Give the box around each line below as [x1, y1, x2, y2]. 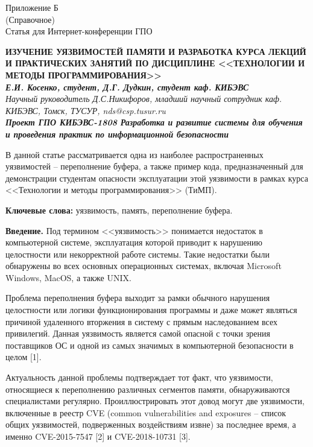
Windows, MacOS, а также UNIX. [5, 271, 131, 284]
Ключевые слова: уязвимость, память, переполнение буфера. [5, 203, 233, 216]
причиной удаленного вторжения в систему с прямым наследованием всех [5, 315, 277, 328]
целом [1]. [5, 350, 42, 363]
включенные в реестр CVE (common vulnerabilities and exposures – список [5, 406, 286, 419]
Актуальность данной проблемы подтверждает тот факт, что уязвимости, [5, 371, 273, 384]
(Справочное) [5, 13, 55, 25]
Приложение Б [5, 1, 58, 13]
